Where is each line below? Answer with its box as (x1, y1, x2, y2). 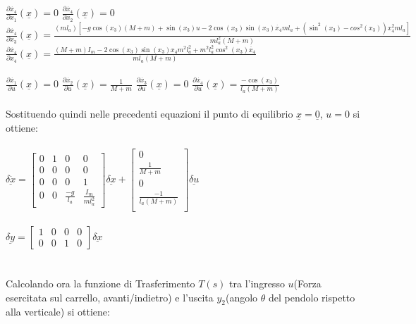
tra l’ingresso (229, 275, 285, 290)
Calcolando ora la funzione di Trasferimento (6, 275, 195, 290)
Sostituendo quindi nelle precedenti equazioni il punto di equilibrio (6, 106, 293, 121)
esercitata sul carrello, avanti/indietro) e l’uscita (6, 289, 214, 304)
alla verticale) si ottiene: (6, 304, 110, 319)
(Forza (293, 275, 322, 290)
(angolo (226, 289, 258, 304)
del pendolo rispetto (269, 289, 355, 304)
